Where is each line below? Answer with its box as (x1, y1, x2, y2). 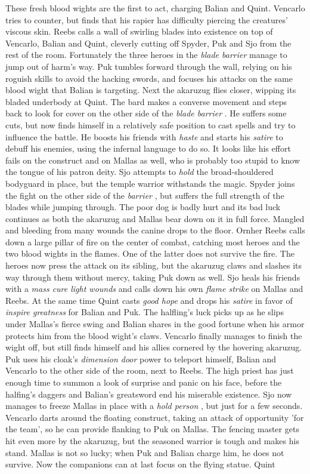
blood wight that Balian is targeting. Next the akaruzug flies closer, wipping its (5, 84, 296, 96)
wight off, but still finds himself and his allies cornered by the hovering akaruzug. (5, 341, 302, 353)
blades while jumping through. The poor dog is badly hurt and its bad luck (5, 201, 281, 213)
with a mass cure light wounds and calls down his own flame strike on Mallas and (5, 282, 303, 295)
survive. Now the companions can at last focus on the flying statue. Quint (5, 458, 275, 470)
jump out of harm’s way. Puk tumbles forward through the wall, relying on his (5, 60, 292, 72)
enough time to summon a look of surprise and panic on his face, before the (5, 376, 282, 388)
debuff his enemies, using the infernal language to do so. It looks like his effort (5, 142, 291, 155)
